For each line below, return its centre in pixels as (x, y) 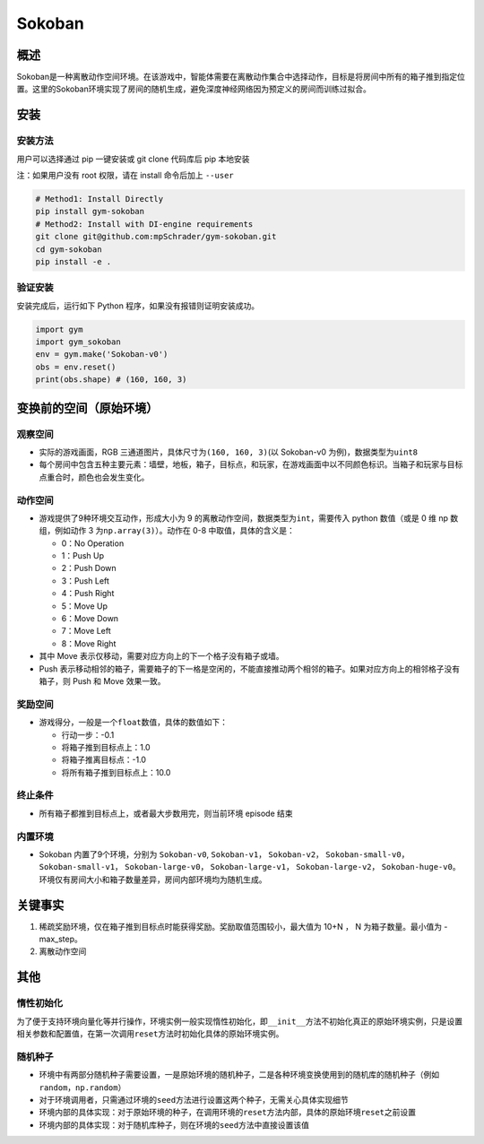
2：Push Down (89, 568)
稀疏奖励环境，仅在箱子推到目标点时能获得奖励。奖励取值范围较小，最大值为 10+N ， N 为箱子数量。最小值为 (241, 926)
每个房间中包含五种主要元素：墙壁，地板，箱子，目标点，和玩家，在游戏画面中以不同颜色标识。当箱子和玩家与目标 (251, 464)
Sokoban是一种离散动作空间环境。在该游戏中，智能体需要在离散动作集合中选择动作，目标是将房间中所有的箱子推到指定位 (241, 77)
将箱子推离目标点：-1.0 (104, 760)
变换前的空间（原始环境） (87, 408)
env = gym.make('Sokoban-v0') (102, 355)
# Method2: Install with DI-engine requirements (144, 224)
